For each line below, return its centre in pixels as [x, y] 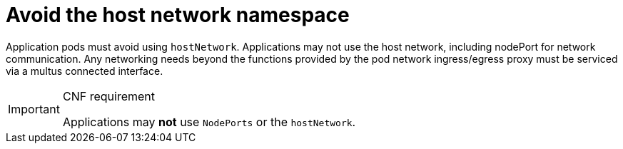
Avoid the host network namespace [178, 15]
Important [34, 109]
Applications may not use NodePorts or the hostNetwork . [209, 122]
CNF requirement [108, 96]
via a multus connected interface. [85, 71]
